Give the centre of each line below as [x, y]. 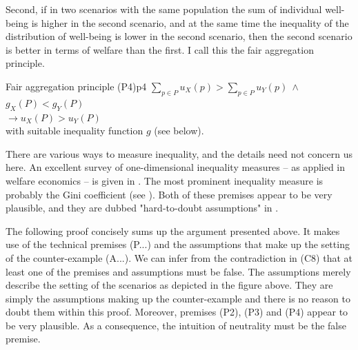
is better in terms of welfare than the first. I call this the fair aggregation [160, 49]
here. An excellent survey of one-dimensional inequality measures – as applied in [176, 167]
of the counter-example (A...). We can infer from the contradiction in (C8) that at [179, 257]
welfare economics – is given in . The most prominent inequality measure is [165, 180]
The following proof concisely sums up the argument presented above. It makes [173, 230]
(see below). [179, 131]
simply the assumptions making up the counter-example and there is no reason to [178, 298]
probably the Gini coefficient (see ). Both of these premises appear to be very [169, 194]
